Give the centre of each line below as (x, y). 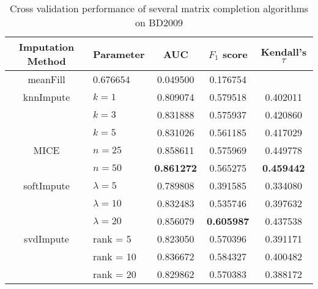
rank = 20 (115, 274)
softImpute (46, 185)
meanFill (46, 79)
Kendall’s (284, 52)
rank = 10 (115, 256)
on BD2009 (159, 22)
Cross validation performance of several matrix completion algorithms (159, 8)
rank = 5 (112, 239)
